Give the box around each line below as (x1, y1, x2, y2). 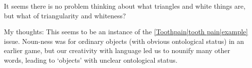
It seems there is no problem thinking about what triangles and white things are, (4, 1, 246, 11)
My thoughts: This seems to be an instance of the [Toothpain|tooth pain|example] (4, 27, 248, 37)
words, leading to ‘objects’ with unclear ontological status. (4, 54, 178, 65)
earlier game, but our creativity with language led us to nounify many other (4, 45, 231, 55)
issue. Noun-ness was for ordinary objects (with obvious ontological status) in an (4, 36, 244, 46)
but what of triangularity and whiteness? (4, 10, 126, 20)
